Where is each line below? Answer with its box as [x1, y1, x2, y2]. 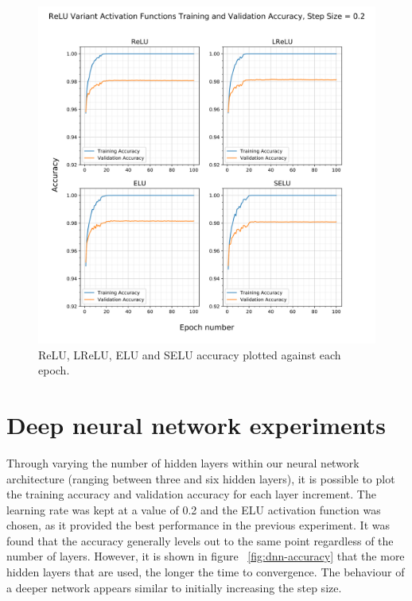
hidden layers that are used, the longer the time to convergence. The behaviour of [6, 564, 405, 580]
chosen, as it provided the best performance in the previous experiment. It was [6, 517, 391, 533]
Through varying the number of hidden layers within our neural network [6, 454, 360, 471]
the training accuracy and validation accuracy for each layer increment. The [6, 486, 376, 502]
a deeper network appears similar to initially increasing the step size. [6, 579, 342, 595]
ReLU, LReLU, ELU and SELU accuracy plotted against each [38, 346, 341, 363]
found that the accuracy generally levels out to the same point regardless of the [6, 532, 394, 549]
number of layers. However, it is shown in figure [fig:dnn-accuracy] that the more [6, 548, 405, 564]
